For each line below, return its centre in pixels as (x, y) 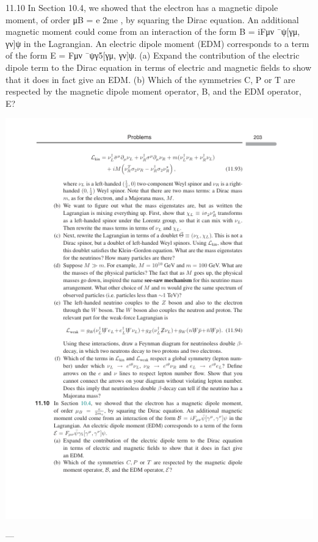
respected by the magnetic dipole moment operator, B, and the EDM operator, (154, 91)
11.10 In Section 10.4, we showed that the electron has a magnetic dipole (142, 7)
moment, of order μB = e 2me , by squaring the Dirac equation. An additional (152, 19)
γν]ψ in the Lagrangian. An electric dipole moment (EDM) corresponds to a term (157, 43)
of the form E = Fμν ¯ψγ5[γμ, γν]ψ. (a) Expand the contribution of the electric (153, 55)
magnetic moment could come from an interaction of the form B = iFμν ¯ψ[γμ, (153, 31)
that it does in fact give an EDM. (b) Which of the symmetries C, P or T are (150, 79)
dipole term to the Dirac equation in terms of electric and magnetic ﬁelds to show (159, 67)
